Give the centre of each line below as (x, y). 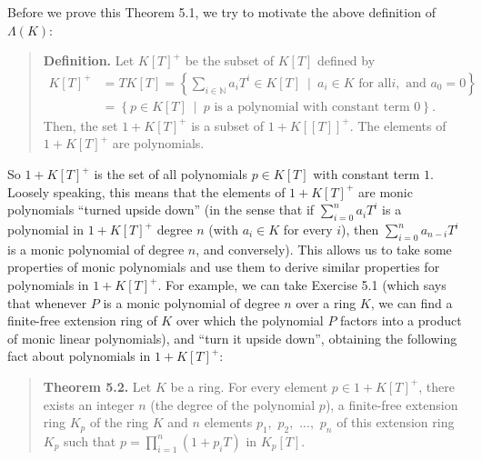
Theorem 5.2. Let (97, 386)
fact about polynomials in (79, 356)
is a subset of (228, 125)
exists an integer (89, 404)
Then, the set (80, 125)
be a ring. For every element (249, 386)
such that (90, 440)
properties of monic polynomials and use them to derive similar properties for (224, 267)
